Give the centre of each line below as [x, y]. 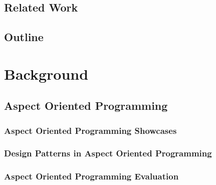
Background [46, 73]
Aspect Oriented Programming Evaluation [91, 176]
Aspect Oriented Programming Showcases [90, 130]
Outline [24, 37]
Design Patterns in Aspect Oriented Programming [108, 153]
